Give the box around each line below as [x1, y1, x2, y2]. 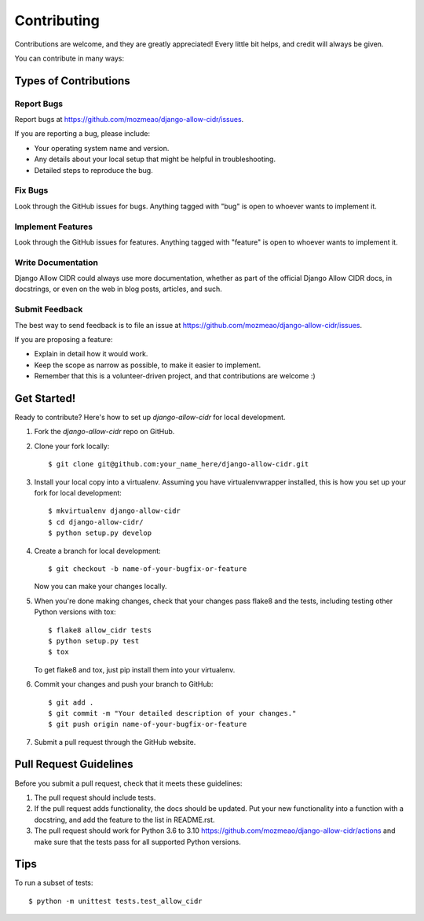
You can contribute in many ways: [14, 53, 125, 63]
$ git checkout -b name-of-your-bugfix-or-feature [48, 564, 247, 573]
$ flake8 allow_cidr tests [48, 625, 152, 635]
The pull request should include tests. [34, 793, 156, 802]
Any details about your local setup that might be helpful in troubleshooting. [34, 154, 276, 164]
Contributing [14, 12, 100, 29]
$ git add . [48, 698, 94, 707]
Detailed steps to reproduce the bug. [34, 165, 153, 175]
